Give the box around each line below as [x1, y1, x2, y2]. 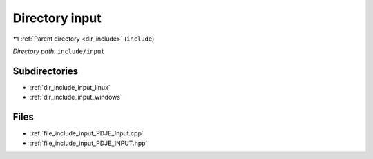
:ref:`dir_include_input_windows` [30, 93, 122, 102]
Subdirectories [12, 65, 79, 77]
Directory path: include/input [12, 47, 105, 55]
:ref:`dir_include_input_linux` [30, 83, 111, 91]
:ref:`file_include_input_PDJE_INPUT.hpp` [30, 139, 148, 147]
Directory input [12, 10, 102, 26]
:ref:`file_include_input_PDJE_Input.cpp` [30, 129, 144, 138]
